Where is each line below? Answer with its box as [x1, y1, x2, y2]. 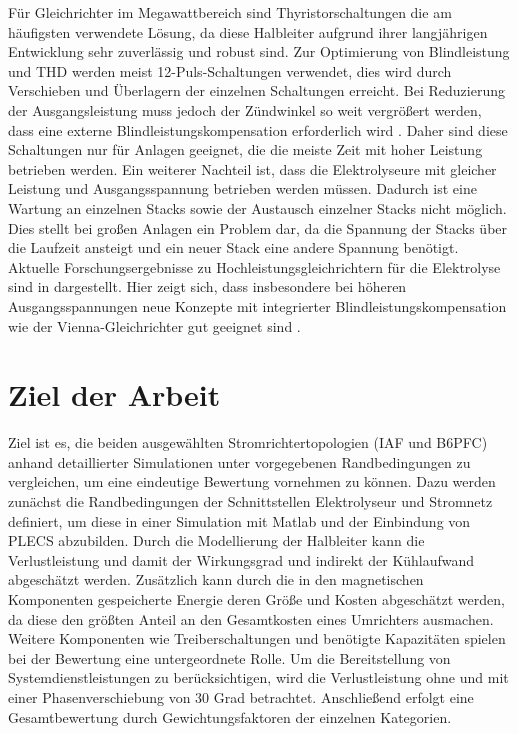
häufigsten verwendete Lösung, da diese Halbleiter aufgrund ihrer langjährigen [8, 21, 488, 42]
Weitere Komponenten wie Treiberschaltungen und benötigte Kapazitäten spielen [8, 628, 506, 649]
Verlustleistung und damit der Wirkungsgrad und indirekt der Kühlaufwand [8, 549, 475, 570]
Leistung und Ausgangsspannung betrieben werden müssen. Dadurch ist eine [8, 178, 477, 199]
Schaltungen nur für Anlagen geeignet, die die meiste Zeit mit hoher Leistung [8, 139, 483, 160]
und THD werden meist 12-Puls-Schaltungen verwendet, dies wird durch [8, 60, 452, 81]
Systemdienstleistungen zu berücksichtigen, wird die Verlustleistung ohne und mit [8, 667, 509, 688]
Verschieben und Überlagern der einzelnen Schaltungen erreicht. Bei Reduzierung [8, 80, 505, 101]
